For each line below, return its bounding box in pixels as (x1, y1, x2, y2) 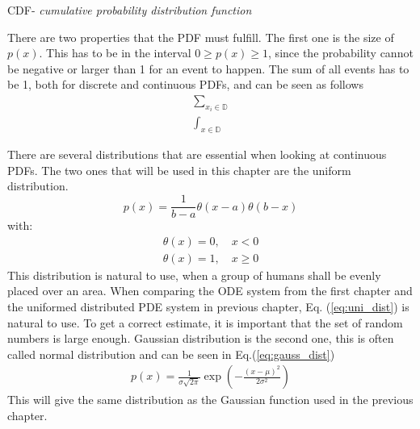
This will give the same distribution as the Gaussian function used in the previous (7, 391, 414, 408)
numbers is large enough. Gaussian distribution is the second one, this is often (7, 330, 394, 347)
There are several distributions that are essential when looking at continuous (7, 146, 387, 163)
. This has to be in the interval (39, 44, 191, 61)
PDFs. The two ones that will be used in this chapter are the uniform (7, 161, 351, 178)
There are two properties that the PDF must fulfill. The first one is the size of (7, 28, 394, 45)
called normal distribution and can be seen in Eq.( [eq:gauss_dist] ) (7, 345, 335, 362)
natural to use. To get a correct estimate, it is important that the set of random (7, 314, 403, 331)
